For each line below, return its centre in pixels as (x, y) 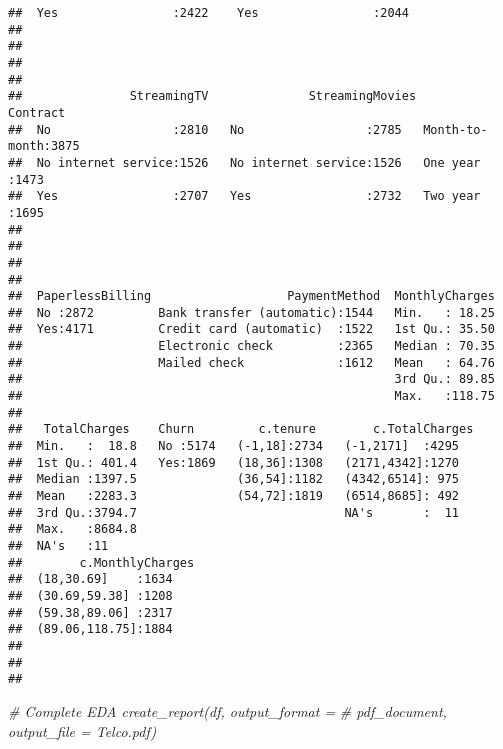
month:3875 (44, 146)
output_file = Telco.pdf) (82, 730)
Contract (37, 112)
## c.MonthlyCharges (101, 562)
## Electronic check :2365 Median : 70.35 (251, 346)
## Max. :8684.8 (72, 529)
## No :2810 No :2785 (205, 129)
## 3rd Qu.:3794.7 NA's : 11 (234, 512)
